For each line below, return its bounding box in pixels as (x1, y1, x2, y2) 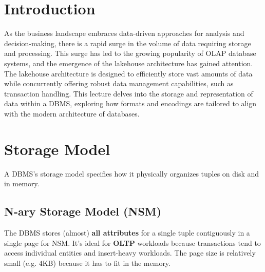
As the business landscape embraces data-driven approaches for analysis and (4, 28, 244, 38)
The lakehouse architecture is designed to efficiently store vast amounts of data (4, 68, 253, 79)
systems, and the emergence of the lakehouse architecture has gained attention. (4, 57, 253, 68)
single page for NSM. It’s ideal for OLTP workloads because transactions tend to (4, 237, 261, 248)
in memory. (4, 178, 40, 189)
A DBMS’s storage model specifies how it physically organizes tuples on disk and (4, 168, 259, 179)
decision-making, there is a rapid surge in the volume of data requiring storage (4, 37, 251, 48)
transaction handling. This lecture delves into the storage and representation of (4, 88, 253, 99)
